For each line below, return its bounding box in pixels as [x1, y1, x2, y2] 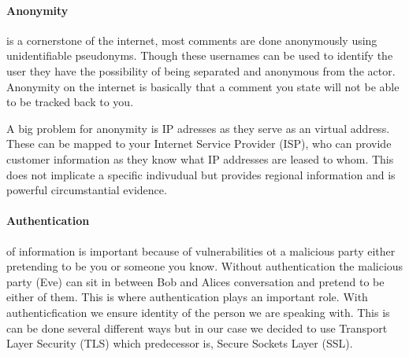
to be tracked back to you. [6, 94, 134, 110]
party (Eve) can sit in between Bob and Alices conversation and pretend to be [6, 273, 385, 289]
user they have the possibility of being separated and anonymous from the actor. [6, 62, 396, 79]
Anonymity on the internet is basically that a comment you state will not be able [6, 78, 400, 94]
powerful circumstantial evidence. [6, 182, 167, 198]
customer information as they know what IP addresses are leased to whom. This [6, 150, 394, 167]
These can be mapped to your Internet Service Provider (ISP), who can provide [6, 135, 392, 152]
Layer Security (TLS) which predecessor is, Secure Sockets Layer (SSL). [6, 335, 353, 351]
